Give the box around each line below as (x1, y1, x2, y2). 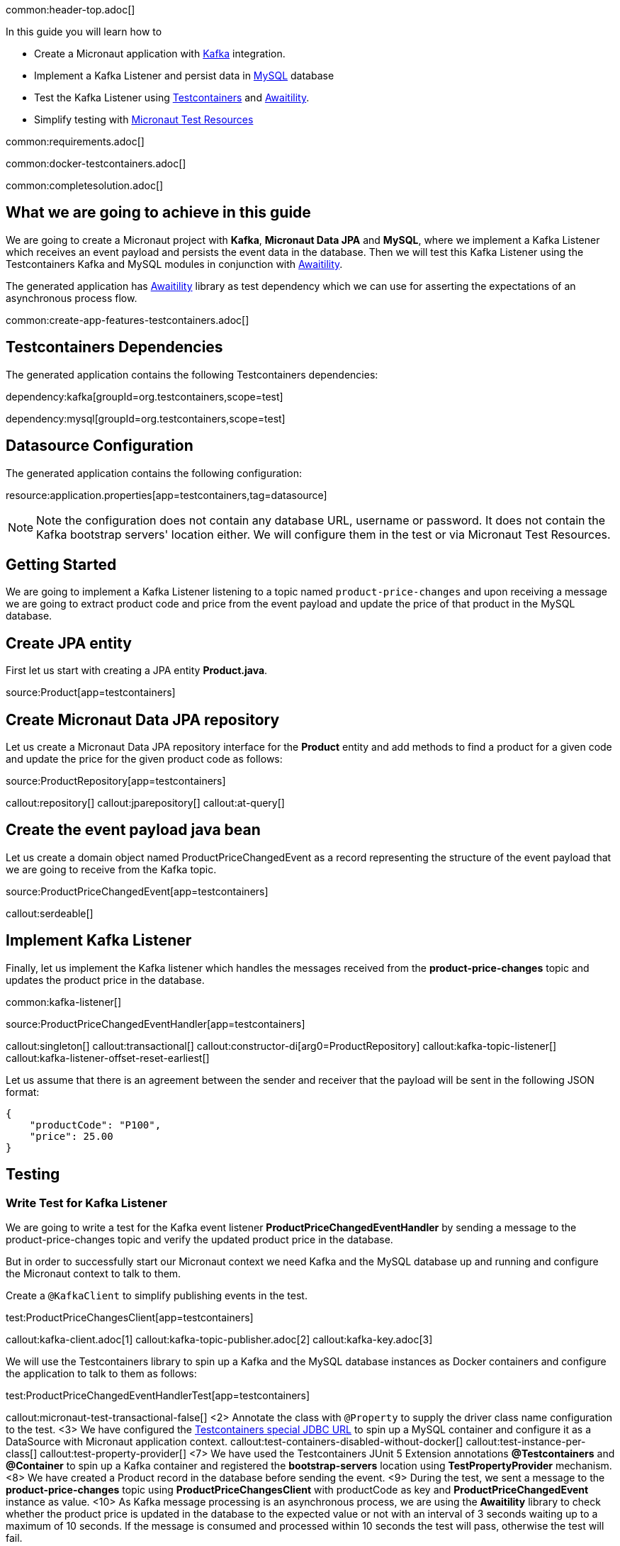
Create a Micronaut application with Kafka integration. (34, 47, 286, 60)
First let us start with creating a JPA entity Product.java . (6, 664, 268, 677)
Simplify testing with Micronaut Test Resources (34, 113, 254, 125)
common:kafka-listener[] (6, 995, 122, 1008)
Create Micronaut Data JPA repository (6, 710, 280, 729)
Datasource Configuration (6, 437, 193, 455)
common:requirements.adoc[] (6, 135, 145, 147)
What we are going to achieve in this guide (6, 203, 311, 222)
